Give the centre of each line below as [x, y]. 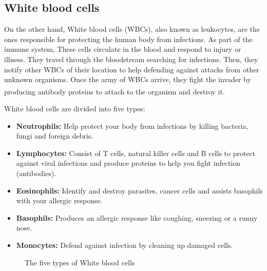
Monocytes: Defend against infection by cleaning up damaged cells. [125, 245]
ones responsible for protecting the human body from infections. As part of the [128, 39]
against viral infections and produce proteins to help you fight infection [128, 163]
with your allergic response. [59, 200]
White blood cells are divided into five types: [75, 109]
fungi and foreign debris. [55, 136]
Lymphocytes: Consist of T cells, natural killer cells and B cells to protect [136, 153]
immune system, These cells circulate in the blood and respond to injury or [123, 49]
